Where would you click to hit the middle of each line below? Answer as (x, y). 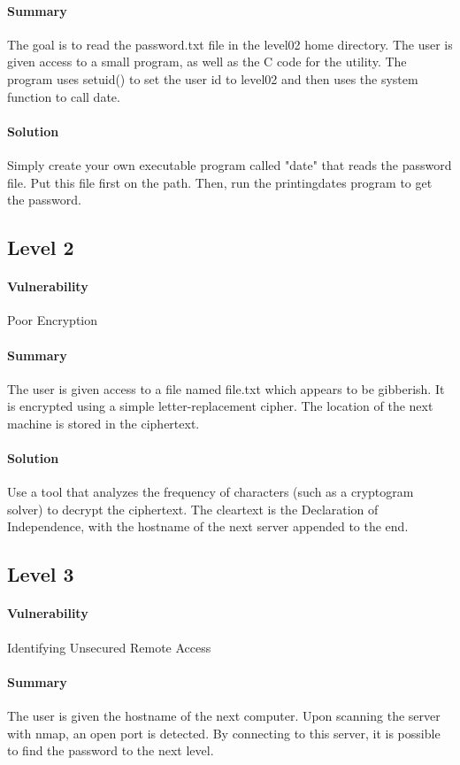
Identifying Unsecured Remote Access (109, 647)
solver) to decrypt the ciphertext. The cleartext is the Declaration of (193, 509)
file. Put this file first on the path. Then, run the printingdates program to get (220, 182)
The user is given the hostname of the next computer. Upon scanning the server (224, 716)
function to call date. (64, 96)
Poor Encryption (53, 320)
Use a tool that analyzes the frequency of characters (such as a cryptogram (211, 492)
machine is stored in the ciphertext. (103, 423)
